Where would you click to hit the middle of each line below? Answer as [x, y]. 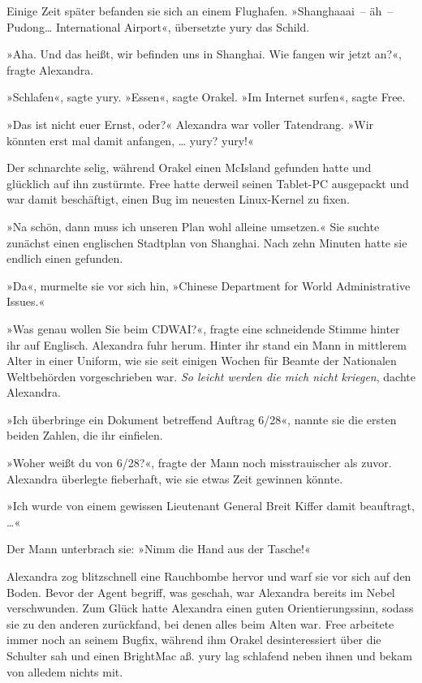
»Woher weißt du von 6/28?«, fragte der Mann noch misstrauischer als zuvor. [199, 463]
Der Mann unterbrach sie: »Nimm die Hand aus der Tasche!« [159, 549]
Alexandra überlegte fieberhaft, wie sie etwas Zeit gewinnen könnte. [175, 478]
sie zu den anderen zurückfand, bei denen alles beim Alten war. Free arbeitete [200, 623]
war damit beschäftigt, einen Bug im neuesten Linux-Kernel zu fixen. [178, 199]
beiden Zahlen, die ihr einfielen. [85, 435]
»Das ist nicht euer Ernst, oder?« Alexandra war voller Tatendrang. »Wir [190, 124]
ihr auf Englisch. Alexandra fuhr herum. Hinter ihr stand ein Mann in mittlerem [207, 344]
